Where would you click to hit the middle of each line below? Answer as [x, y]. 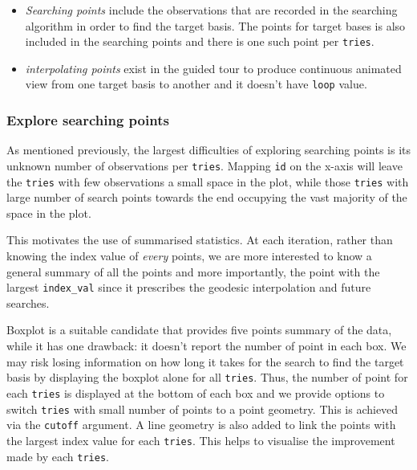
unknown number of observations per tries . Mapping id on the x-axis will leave [204, 165]
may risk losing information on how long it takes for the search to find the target [205, 361]
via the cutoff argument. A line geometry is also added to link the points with [201, 425]
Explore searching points [88, 120]
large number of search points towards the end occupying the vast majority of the [207, 197]
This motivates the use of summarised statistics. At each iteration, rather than [200, 240]
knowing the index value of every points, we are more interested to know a [189, 255]
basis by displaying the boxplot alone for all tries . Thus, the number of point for [207, 377]
